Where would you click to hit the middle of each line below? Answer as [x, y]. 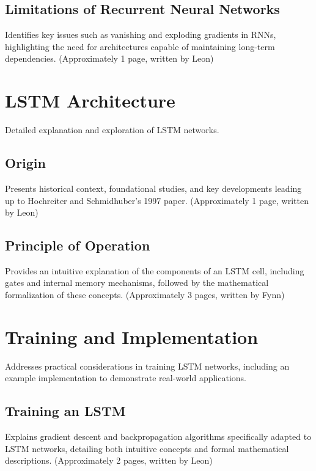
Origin [25, 163]
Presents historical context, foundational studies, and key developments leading [153, 188]
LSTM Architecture [90, 100]
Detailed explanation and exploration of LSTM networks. [112, 130]
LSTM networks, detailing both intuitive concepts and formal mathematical [147, 448]
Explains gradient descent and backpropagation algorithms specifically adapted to [158, 436]
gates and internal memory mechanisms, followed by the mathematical [137, 283]
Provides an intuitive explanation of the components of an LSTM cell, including [155, 270]
